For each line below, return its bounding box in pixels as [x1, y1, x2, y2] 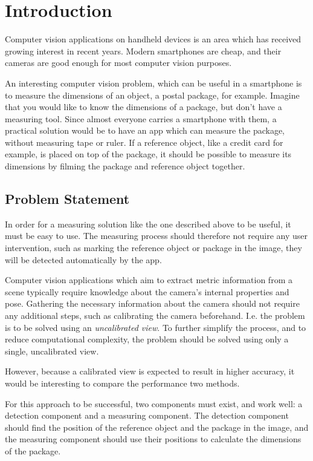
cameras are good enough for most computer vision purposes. [5, 56, 232, 69]
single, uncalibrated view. [5, 344, 99, 357]
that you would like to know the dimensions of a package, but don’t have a [5, 100, 282, 113]
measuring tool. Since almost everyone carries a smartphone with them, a [5, 112, 277, 125]
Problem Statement [5, 189, 130, 208]
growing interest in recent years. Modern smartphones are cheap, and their [5, 44, 282, 57]
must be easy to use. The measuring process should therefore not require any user [5, 229, 308, 242]
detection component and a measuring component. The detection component [5, 409, 289, 422]
